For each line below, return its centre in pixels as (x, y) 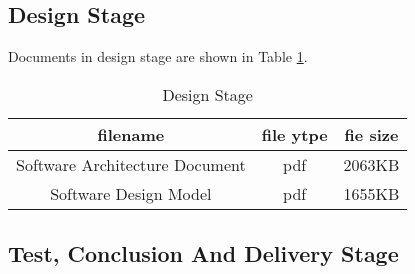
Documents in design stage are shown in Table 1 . (158, 56)
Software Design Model (131, 193)
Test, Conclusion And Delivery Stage (203, 253)
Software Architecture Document (131, 164)
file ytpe (294, 134)
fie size (371, 134)
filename (131, 134)
